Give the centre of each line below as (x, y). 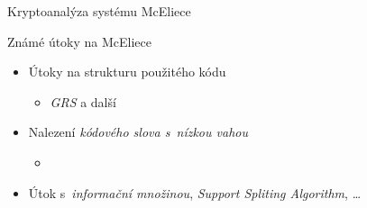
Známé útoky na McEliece (80, 41)
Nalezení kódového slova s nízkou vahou (138, 132)
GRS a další (83, 101)
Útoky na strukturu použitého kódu (127, 72)
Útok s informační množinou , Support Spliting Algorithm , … (195, 192)
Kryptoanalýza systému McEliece (99, 11)
